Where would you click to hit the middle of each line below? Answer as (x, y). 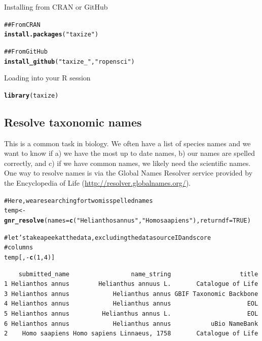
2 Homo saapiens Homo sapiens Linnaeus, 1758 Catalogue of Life (131, 334)
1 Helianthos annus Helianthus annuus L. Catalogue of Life (131, 284)
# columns (19, 248)
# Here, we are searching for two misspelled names (79, 201)
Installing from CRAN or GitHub (56, 7)
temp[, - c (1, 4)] (30, 257)
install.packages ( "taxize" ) (51, 35)
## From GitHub (26, 51)
